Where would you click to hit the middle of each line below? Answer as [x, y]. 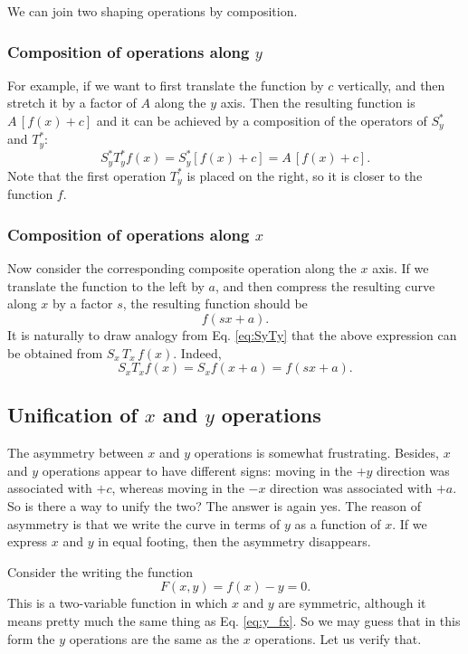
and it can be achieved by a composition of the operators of [262, 120]
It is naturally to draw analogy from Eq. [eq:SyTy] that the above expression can [232, 334]
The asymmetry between [76, 453]
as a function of [338, 523]
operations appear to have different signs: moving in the [197, 470]
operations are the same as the [154, 638]
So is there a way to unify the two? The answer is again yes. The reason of [214, 506]
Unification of [72, 415]
